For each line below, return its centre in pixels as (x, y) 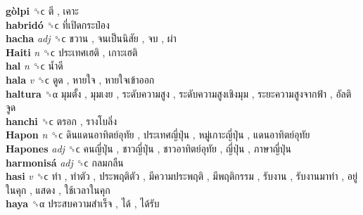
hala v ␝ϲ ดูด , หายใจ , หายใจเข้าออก (80, 79)
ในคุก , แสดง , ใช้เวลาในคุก (58, 189)
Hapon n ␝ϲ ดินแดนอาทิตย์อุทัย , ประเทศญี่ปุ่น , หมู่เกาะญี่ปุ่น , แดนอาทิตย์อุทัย (158, 135)
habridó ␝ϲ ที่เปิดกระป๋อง (58, 24)
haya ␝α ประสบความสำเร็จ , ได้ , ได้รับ (83, 203)
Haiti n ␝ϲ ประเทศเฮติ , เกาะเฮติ (72, 52)
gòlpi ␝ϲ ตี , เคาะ (42, 11)
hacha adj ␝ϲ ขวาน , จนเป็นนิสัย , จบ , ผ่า (91, 38)
